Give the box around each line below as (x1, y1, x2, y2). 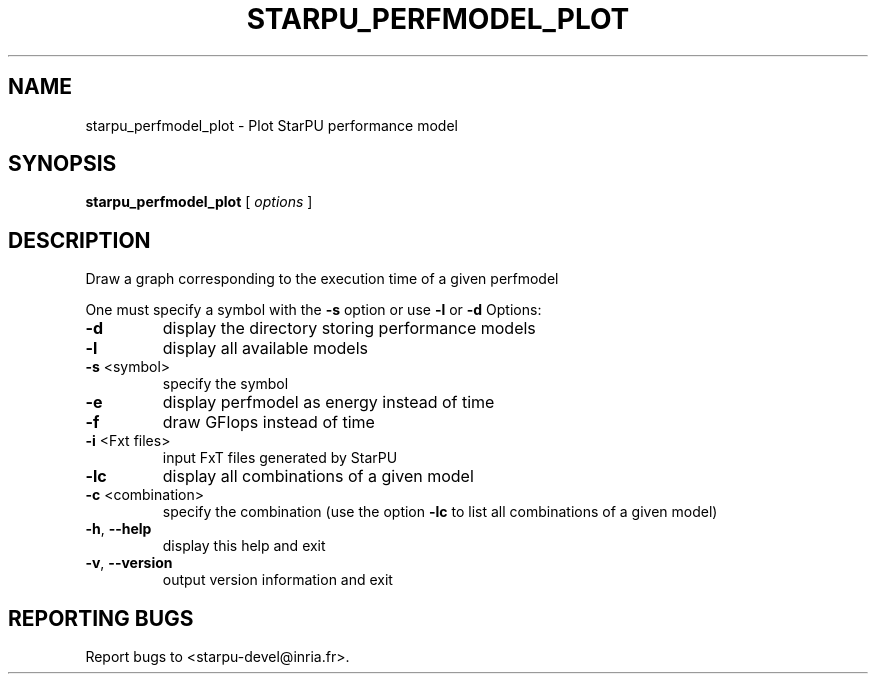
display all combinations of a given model (162, 466, 474, 487)
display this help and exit (162, 537, 326, 555)
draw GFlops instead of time (162, 412, 375, 433)
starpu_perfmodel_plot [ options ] (85, 193, 313, 211)
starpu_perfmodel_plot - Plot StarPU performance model (85, 116, 458, 134)
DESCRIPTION (8, 227, 151, 253)
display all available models (162, 338, 368, 359)
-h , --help (85, 520, 152, 538)
